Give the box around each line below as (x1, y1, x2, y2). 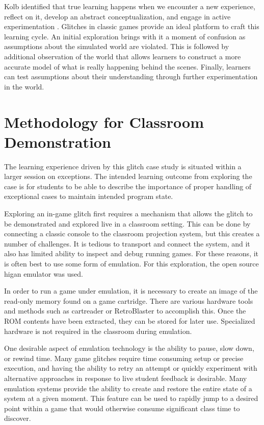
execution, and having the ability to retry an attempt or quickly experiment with (4, 363, 257, 373)
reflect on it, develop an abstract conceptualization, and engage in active (4, 11, 231, 21)
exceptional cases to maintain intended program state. (4, 191, 173, 202)
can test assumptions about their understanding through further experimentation (4, 71, 258, 82)
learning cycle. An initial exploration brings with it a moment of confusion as (4, 31, 246, 41)
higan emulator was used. (4, 268, 83, 279)
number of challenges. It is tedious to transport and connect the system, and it (4, 238, 250, 249)
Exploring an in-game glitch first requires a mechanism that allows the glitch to (4, 208, 253, 219)
